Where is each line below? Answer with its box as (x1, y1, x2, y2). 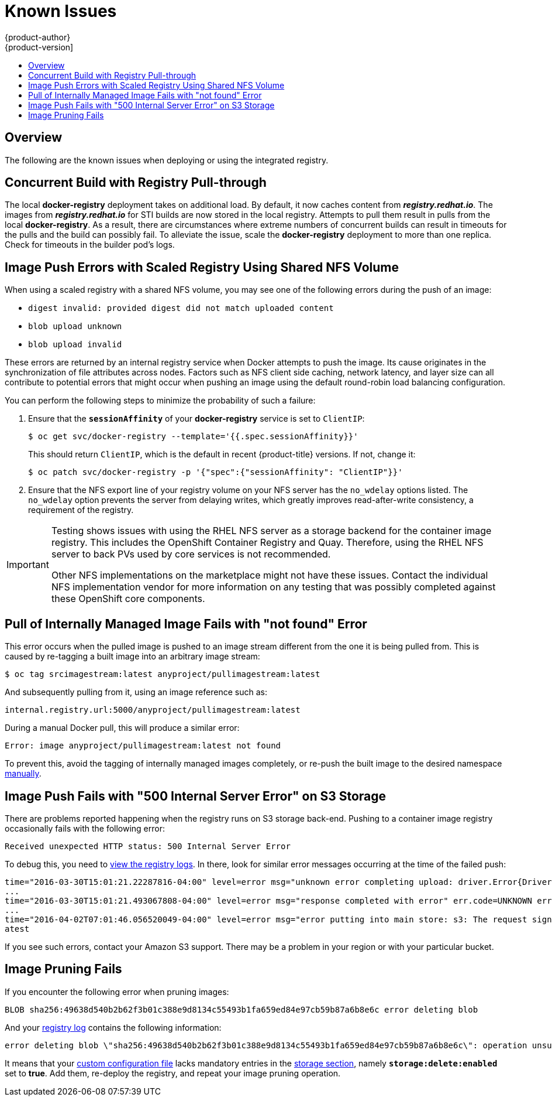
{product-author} (5, 32, 71, 42)
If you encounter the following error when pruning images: (5, 986, 229, 997)
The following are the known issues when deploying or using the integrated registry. (5, 155, 329, 165)
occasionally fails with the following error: (5, 823, 165, 833)
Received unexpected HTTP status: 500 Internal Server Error (5, 841, 291, 851)
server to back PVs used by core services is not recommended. (51, 548, 331, 560)
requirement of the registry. (28, 505, 134, 515)
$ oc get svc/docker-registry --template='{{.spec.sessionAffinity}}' (28, 432, 358, 442)
